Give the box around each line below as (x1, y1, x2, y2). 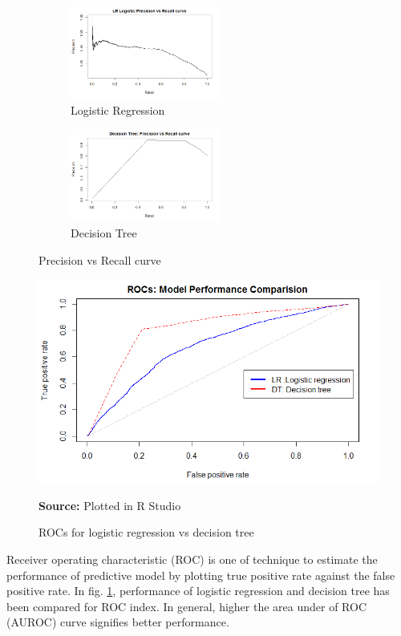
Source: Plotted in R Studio (38, 496, 181, 513)
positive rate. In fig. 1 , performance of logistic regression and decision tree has (6, 582, 390, 599)
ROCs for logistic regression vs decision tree (38, 524, 254, 541)
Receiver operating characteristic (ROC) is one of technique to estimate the (6, 550, 378, 567)
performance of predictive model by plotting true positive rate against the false (6, 566, 395, 583)
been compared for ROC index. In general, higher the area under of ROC (6, 598, 367, 614)
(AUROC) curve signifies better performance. (6, 614, 229, 630)
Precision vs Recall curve (38, 251, 161, 268)
